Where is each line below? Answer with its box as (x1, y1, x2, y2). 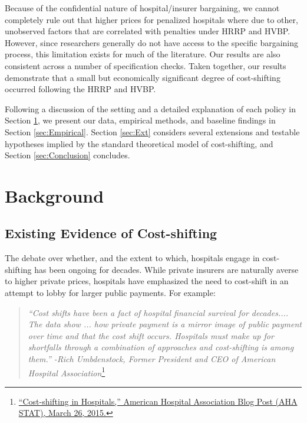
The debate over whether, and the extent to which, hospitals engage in (5, 252, 260, 264)
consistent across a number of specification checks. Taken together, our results (5, 59, 286, 71)
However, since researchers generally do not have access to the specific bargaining (5, 36, 299, 48)
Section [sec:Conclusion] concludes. (5, 149, 130, 161)
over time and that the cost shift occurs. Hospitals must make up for (28, 329, 274, 341)
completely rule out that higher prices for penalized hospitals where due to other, (5, 13, 298, 25)
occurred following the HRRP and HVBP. (5, 83, 156, 95)
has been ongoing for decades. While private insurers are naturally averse (34, 263, 299, 275)
